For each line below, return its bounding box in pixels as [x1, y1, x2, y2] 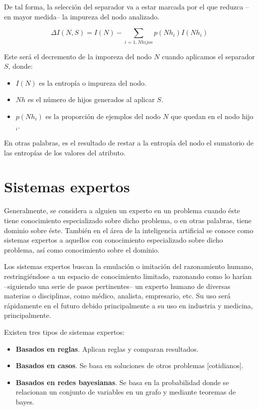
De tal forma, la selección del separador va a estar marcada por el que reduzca [4, 1, 244, 11]
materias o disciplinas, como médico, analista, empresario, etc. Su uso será [4, 290, 231, 301]
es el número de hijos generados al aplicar [27, 94, 155, 105]
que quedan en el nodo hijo [170, 111, 254, 121]
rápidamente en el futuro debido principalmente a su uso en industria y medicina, [4, 300, 253, 310]
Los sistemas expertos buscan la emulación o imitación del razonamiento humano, [4, 261, 254, 272]
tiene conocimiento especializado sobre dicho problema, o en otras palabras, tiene [4, 215, 252, 225]
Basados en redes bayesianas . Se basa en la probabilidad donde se [15, 377, 229, 387]
